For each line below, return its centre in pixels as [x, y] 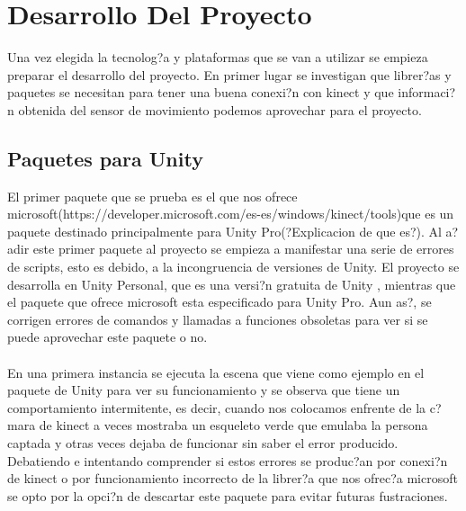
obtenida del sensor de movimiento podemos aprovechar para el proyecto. [220, 109]
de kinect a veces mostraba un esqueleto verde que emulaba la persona [233, 425]
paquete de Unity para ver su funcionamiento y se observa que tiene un [204, 390]
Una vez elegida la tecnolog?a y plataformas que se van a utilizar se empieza [218, 57]
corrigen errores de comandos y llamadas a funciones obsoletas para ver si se [218, 319]
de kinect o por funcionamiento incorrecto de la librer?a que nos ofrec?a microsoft [233, 478]
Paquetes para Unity [105, 158]
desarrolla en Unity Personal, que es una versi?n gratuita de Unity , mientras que [232, 284]
